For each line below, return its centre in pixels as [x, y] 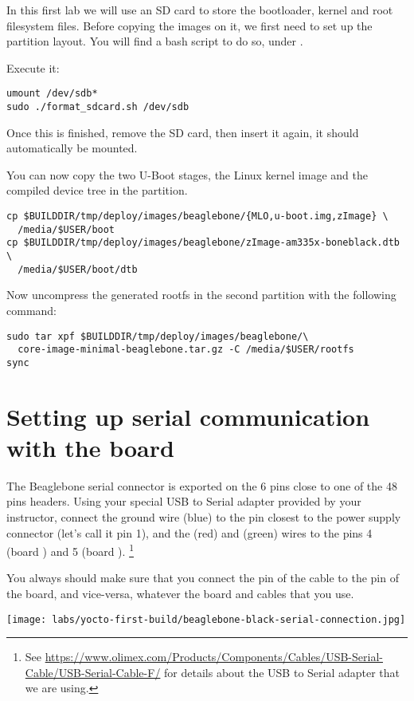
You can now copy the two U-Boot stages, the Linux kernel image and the [187, 174]
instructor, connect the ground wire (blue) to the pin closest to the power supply [204, 517]
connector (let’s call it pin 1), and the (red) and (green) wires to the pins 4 [189, 532]
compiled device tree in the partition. [97, 190]
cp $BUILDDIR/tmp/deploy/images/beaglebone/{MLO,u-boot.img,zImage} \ [197, 217]
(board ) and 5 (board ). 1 [70, 550]
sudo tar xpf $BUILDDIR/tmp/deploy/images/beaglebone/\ [158, 336]
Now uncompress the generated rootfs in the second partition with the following [201, 295]
